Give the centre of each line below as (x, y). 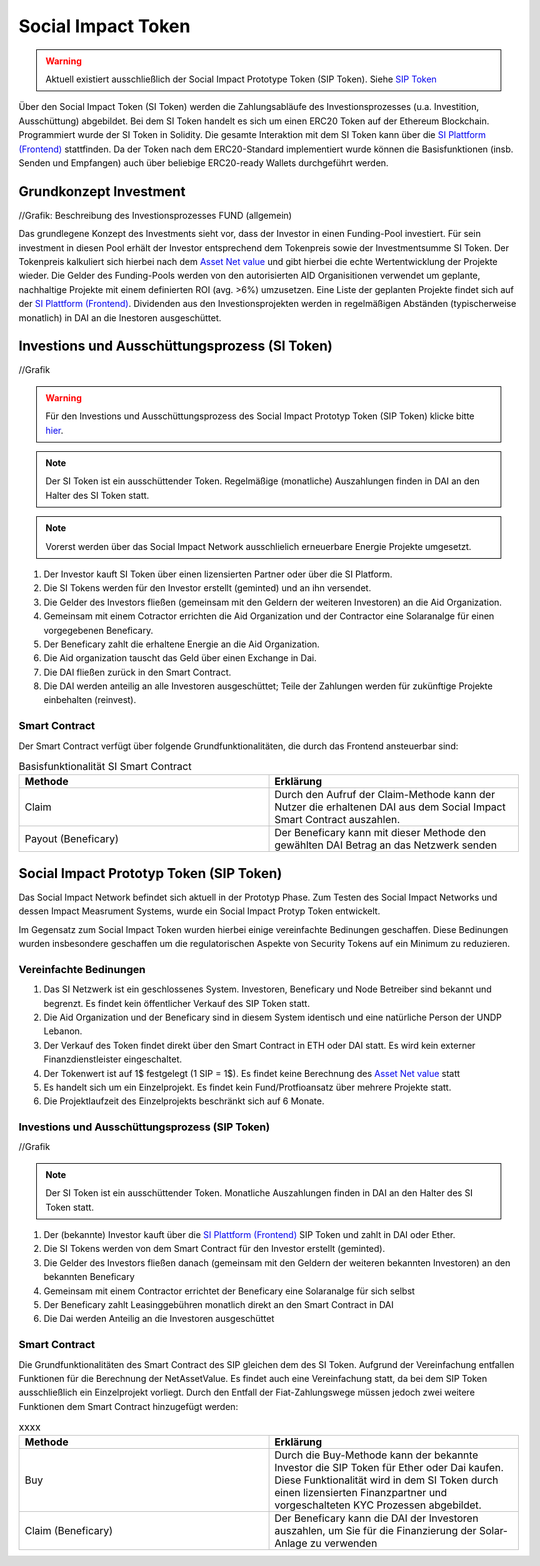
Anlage (291, 1543)
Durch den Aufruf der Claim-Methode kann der (384, 795)
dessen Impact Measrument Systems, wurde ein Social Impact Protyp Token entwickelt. (199, 911)
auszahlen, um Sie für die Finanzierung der (375, 1531)
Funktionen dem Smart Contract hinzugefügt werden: (128, 1406)
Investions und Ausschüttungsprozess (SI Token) (175, 346)
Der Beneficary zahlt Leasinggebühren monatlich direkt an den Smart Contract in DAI (218, 1304)
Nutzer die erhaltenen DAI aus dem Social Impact (390, 807)
